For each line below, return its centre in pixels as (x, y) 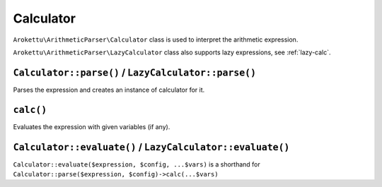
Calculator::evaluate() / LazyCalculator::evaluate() (151, 147)
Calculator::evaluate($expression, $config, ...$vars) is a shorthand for (137, 164)
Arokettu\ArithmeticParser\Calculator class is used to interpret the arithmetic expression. (156, 40)
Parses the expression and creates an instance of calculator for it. (109, 90)
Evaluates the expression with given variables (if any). (92, 126)
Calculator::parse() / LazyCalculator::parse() (135, 72)
